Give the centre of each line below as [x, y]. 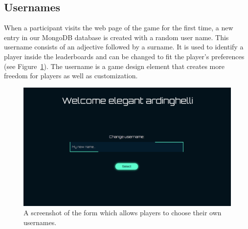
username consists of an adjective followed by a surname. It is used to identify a [124, 47]
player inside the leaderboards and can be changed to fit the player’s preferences [124, 56]
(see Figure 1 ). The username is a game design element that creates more [114, 66]
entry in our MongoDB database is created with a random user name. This [116, 37]
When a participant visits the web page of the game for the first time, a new [119, 28]
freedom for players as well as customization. [71, 76]
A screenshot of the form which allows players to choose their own [123, 213]
